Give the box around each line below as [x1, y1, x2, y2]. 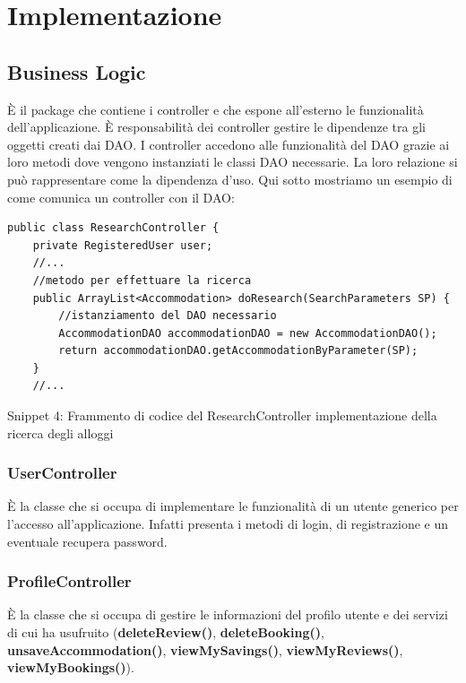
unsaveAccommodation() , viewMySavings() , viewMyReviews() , [7, 640, 403, 659]
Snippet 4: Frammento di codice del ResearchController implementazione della [7, 406, 437, 425]
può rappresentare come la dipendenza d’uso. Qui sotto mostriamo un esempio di [7, 169, 453, 188]
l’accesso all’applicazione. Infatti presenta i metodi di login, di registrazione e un [7, 514, 448, 533]
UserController [7, 462, 117, 484]
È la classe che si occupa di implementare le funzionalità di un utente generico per [7, 497, 459, 515]
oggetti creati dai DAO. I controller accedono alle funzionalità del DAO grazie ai [7, 134, 450, 153]
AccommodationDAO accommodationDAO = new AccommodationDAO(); [58, 326, 437, 340]
